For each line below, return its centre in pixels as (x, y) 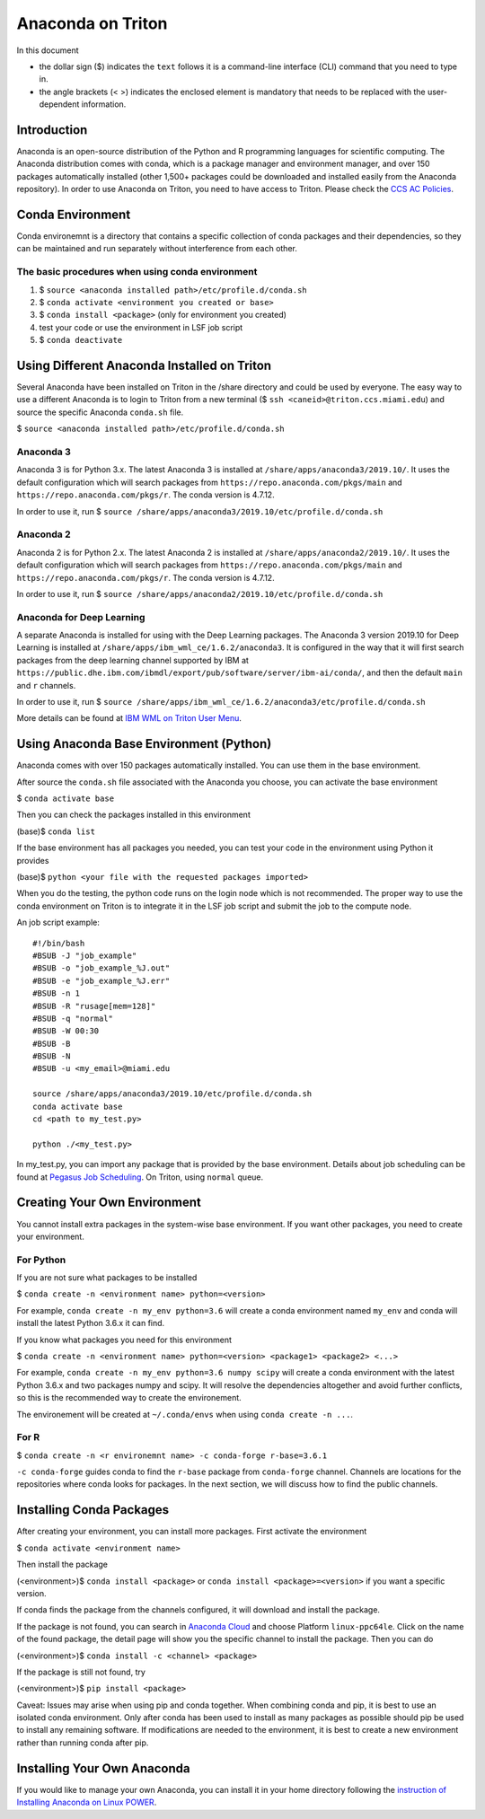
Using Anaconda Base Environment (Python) (144, 744)
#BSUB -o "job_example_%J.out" (101, 968)
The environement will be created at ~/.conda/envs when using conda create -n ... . (185, 1414)
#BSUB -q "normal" (73, 1018)
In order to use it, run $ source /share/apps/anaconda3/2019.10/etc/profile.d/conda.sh (200, 511)
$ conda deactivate (81, 340)
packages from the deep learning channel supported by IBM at (132, 660)
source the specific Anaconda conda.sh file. (100, 412)
